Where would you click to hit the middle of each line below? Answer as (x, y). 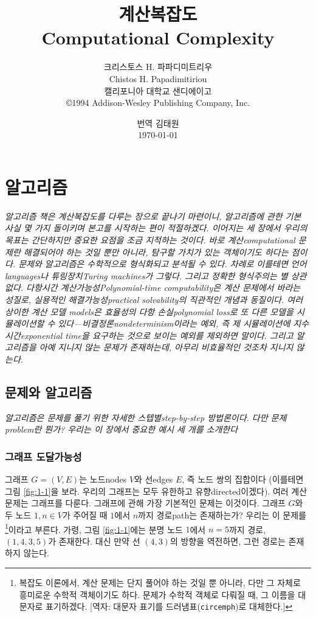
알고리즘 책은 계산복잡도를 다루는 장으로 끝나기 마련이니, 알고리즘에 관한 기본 (153, 216)
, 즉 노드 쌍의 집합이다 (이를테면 (243, 479)
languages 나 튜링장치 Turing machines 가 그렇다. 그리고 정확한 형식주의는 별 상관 (156, 275)
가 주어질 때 (85, 514)
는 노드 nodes (103, 479)
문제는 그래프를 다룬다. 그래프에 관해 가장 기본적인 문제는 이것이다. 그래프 (145, 503)
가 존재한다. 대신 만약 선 (94, 541)
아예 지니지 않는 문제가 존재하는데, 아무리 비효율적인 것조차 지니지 (166, 347)
